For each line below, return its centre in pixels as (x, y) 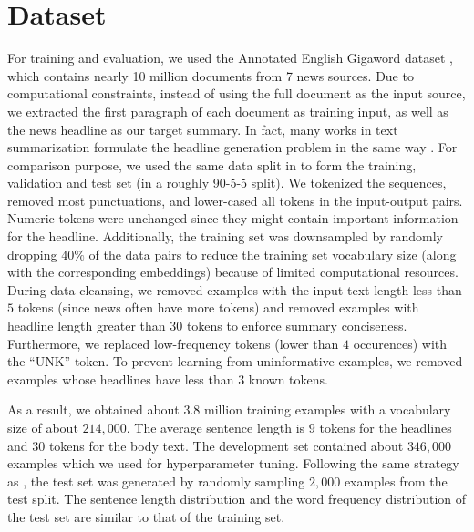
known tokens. (288, 379)
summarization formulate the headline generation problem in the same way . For (232, 147)
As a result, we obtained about (93, 409)
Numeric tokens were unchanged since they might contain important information (233, 218)
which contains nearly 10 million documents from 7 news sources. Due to (211, 75)
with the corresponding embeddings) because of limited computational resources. (233, 272)
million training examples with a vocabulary (328, 409)
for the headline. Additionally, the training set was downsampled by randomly (225, 236)
